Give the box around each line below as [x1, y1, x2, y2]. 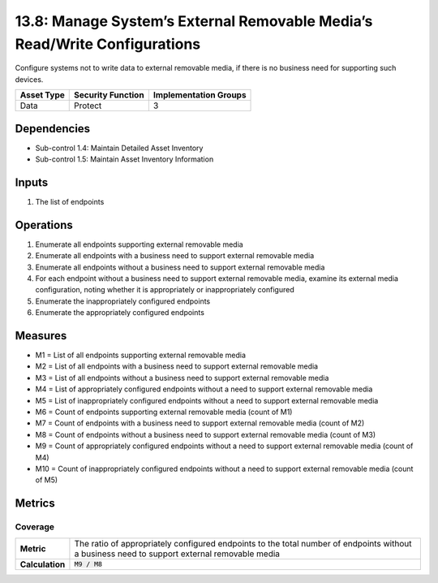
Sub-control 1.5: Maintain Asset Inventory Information [35, 154, 214, 164]
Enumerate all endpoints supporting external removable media [35, 240, 243, 249]
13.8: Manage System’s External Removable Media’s [15, 12, 373, 30]
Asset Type [19, 89, 65, 101]
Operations [15, 218, 73, 231]
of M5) [35, 475, 58, 485]
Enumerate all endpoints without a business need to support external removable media [35, 262, 325, 272]
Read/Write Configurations [15, 35, 201, 53]
